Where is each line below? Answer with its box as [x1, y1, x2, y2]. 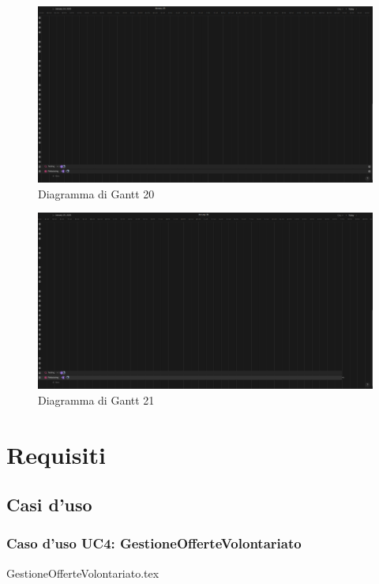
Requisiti [6, 438, 106, 470]
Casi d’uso [6, 492, 92, 517]
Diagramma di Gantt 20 [38, 185, 155, 202]
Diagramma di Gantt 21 [38, 391, 155, 408]
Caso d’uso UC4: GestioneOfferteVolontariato [6, 533, 302, 553]
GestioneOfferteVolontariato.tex [6, 564, 159, 581]
